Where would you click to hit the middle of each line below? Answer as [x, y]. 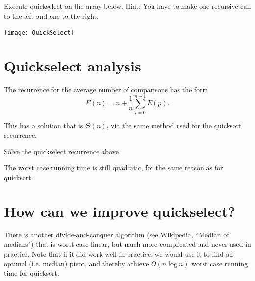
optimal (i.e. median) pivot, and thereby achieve [76, 263]
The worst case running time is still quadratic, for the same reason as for [114, 168]
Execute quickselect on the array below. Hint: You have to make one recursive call [127, 6]
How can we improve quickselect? [120, 211]
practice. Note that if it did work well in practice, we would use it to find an [119, 253]
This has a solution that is [44, 125]
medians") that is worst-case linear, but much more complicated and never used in [127, 244]
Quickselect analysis [73, 66]
